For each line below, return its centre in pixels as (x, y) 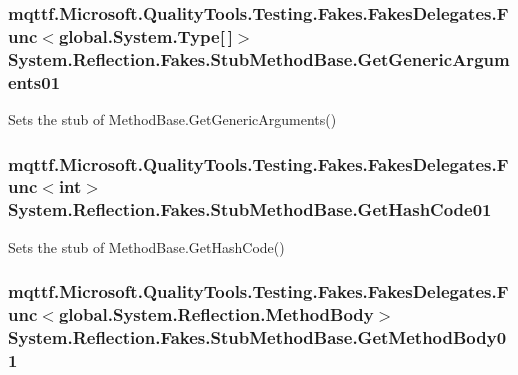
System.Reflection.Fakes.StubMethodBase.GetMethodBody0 (257, 337)
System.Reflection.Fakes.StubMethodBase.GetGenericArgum (259, 58)
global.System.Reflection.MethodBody (216, 314)
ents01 (34, 81)
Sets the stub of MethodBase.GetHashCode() (146, 246)
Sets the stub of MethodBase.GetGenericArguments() (172, 118)
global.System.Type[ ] (145, 35)
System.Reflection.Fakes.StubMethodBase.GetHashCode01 (250, 209)
